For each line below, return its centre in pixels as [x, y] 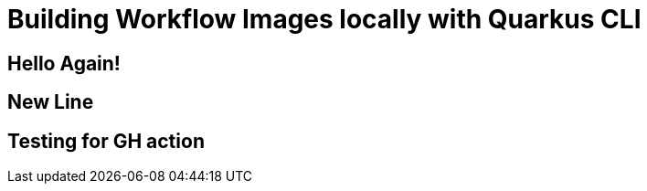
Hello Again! [64, 63]
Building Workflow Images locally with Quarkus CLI [324, 19]
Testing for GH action [106, 141]
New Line [51, 102]
